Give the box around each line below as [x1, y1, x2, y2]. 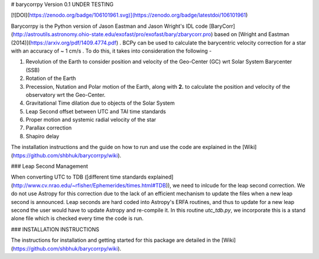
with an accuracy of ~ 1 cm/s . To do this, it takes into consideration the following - [11, 47, 212, 54]
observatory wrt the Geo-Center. [25, 91, 106, 98]
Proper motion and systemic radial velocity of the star [25, 116, 157, 124]
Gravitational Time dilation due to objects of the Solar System [25, 99, 175, 106]
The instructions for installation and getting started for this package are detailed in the [11, 237, 221, 244]
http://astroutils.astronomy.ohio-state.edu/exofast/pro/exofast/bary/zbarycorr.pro [12, 31, 211, 38]
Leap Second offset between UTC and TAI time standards [25, 108, 167, 115]
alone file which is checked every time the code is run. [11, 215, 144, 222]
